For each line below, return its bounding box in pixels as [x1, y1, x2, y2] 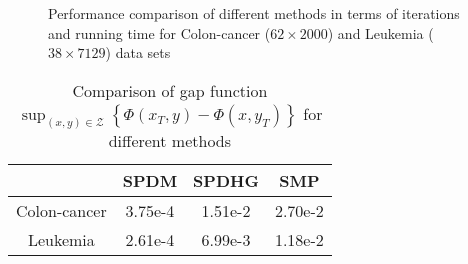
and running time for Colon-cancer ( [48, 22, 271, 43]
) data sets [105, 42, 171, 63]
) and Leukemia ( [327, 22, 434, 43]
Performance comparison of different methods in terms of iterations [48, 3, 460, 23]
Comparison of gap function [72, 78, 268, 102]
